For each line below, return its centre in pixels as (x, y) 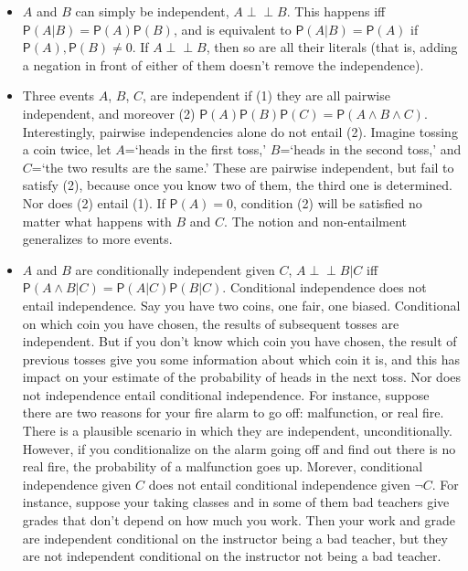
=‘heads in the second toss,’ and (371, 149)
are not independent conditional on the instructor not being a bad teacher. (232, 556)
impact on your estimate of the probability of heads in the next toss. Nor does (242, 377)
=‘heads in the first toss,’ (196, 149)
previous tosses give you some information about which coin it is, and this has (241, 359)
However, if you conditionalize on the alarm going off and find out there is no (239, 448)
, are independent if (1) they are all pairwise (266, 95)
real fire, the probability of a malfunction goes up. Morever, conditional (223, 466)
